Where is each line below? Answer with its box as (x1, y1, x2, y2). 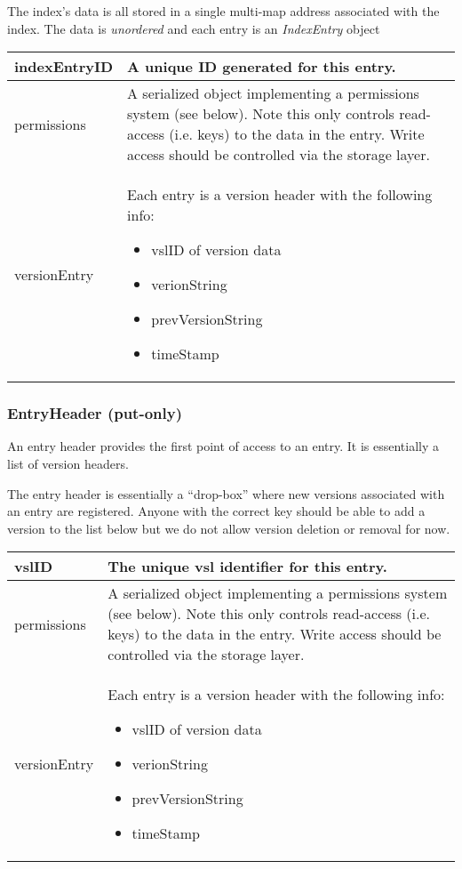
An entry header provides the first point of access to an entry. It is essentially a (7, 437, 440, 455)
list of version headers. (7, 455, 129, 472)
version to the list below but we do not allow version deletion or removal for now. (7, 519, 450, 537)
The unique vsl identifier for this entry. (108, 556, 387, 577)
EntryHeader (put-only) (7, 402, 182, 424)
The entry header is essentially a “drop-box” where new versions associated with (7, 484, 445, 503)
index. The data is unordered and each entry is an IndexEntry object (7, 19, 380, 37)
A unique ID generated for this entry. (127, 56, 396, 77)
